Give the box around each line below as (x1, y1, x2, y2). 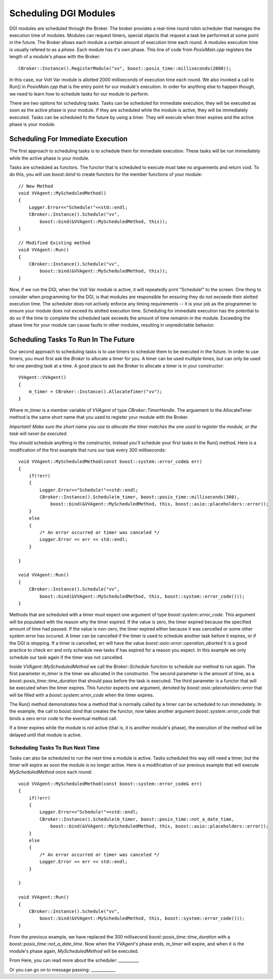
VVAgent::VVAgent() (18, 375, 67, 380)
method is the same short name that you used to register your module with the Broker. (9, 414, 189, 420)
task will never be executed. (9, 430, 68, 437)
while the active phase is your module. (9, 155, 89, 161)
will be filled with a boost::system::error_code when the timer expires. (9, 692, 154, 698)
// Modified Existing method (18, 240, 90, 246)
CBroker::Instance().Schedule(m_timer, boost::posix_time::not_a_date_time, (39, 816, 235, 822)
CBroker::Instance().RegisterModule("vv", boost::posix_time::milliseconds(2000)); (18, 65, 232, 71)
